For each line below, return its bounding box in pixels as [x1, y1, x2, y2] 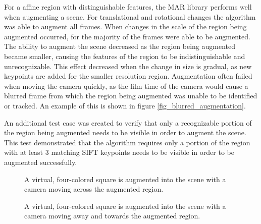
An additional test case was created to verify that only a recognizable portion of [4, 117, 252, 128]
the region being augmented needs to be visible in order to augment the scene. [4, 127, 246, 138]
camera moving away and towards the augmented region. [24, 210, 200, 221]
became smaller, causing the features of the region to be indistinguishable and [4, 50, 245, 61]
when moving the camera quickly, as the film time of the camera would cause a [4, 80, 248, 91]
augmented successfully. [4, 156, 77, 167]
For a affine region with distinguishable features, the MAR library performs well [4, 2, 252, 12]
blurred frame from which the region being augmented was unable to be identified [4, 90, 257, 101]
